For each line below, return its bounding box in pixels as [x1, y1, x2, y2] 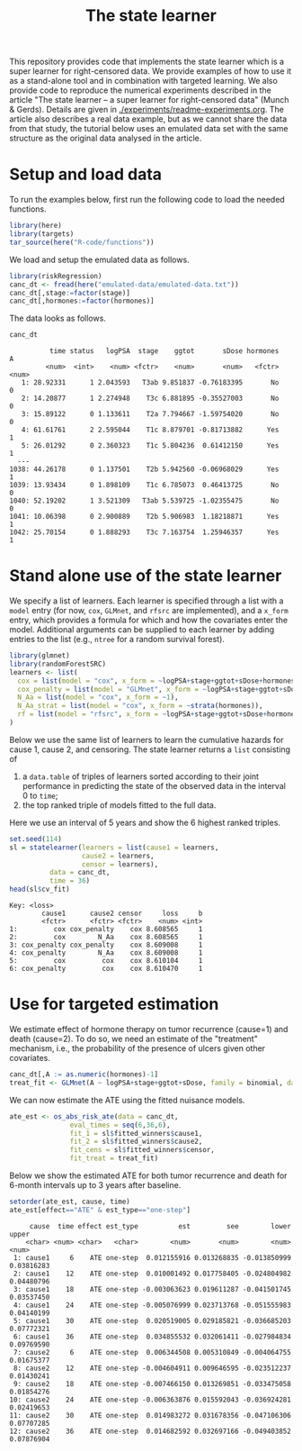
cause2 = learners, [81, 851, 155, 860]
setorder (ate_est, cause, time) [9, 1197, 130, 1206]
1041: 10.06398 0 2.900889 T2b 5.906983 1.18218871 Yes [9, 512, 280, 521]
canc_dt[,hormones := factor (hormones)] [9, 296, 155, 306]
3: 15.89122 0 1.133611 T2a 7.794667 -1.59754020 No [21, 410, 280, 419]
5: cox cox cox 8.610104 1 [9, 957, 203, 966]
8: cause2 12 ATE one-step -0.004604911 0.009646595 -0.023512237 [13, 1364, 292, 1373]
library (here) [9, 222, 63, 231]
